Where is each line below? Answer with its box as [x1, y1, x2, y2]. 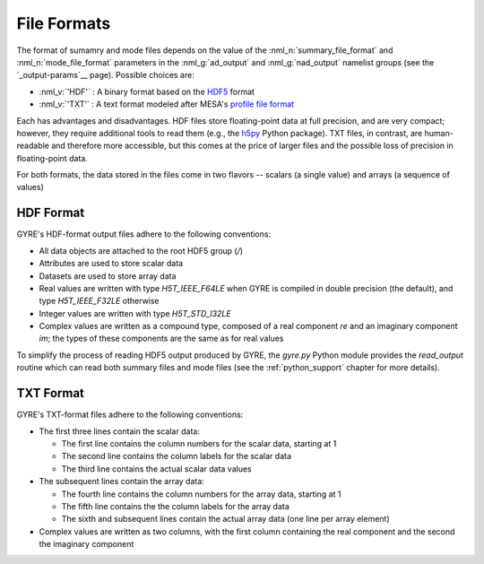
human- [424, 127, 454, 138]
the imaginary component [39, 539, 134, 550]
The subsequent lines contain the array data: [39, 476, 205, 487]
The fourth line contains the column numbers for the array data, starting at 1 [61, 489, 341, 499]
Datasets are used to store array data [39, 270, 177, 282]
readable [16, 140, 49, 152]
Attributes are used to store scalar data [39, 258, 184, 269]
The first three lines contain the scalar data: [39, 426, 201, 437]
